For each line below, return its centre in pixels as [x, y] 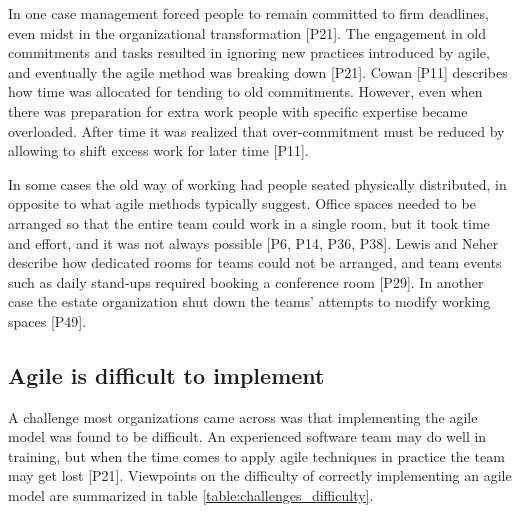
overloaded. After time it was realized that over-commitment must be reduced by [256, 130]
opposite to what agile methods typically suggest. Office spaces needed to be [242, 203]
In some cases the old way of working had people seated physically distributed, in [257, 183]
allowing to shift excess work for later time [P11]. [158, 150]
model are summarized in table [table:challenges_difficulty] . [191, 495]
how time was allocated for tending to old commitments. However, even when [245, 91]
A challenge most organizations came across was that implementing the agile [243, 416]
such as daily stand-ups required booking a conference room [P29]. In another [246, 281]
